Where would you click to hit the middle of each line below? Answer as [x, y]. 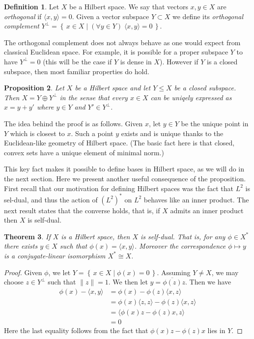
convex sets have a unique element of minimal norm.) [84, 152]
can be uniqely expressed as [191, 97]
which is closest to [37, 133]
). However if [179, 61]
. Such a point [92, 133]
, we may [225, 272]
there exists [21, 246]
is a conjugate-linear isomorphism [55, 255]
